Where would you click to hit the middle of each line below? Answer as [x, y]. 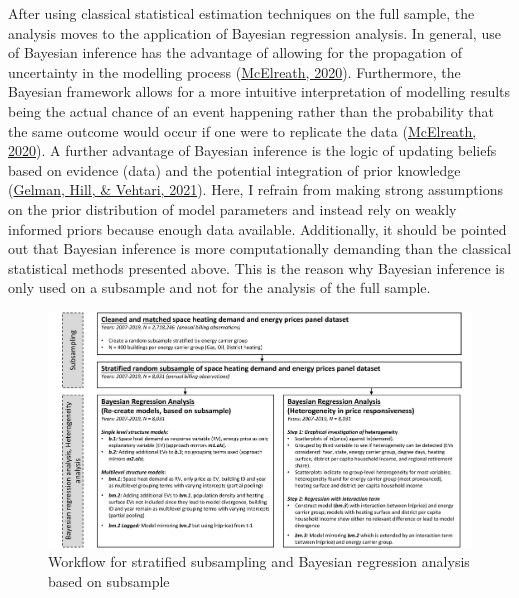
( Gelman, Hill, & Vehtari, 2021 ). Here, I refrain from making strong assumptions [255, 189]
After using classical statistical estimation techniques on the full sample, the [241, 13]
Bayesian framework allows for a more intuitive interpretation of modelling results [259, 91]
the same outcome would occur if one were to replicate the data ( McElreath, [242, 130]
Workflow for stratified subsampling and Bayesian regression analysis [259, 561]
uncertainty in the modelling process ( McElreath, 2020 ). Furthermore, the [234, 71]
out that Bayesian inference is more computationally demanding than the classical [260, 248]
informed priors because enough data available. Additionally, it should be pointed [257, 228]
